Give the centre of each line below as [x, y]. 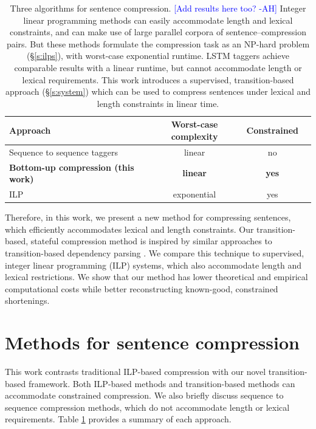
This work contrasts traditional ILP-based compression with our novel [136, 372]
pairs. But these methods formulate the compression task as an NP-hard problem [158, 43]
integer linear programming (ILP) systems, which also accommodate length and [153, 265]
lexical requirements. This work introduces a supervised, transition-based [158, 79]
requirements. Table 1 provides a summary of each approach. [118, 419]
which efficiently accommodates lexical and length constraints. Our [129, 229]
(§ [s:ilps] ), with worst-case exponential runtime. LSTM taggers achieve [158, 56]
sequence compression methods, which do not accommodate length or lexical [147, 407]
